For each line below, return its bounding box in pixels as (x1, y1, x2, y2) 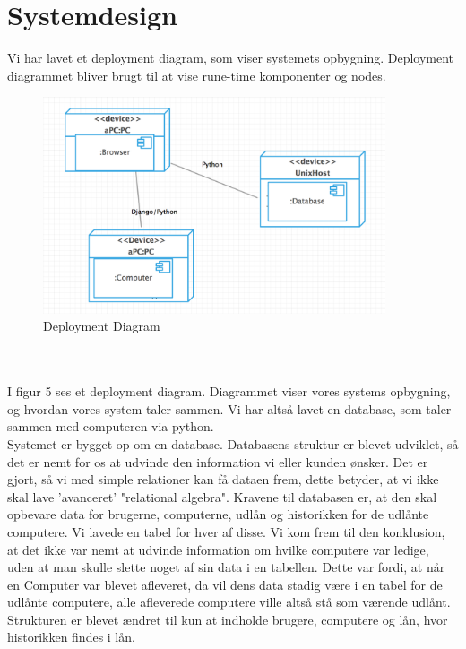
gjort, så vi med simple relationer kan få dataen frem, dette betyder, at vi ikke (7, 470, 439, 489)
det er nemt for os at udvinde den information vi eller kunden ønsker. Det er (7, 452, 428, 471)
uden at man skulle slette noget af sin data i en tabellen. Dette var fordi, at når (7, 558, 445, 576)
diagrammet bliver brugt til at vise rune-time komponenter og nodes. (7, 65, 386, 84)
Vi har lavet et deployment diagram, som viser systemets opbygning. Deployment (7, 48, 454, 67)
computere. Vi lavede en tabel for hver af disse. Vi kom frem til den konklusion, (7, 522, 445, 541)
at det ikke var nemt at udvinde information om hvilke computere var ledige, (7, 540, 429, 558)
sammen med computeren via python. (7, 417, 214, 436)
